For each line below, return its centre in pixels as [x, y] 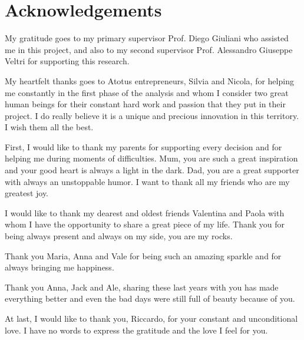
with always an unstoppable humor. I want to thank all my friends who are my [147, 181]
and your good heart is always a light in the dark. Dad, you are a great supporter [152, 170]
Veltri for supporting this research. [67, 61]
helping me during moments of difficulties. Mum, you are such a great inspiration [151, 158]
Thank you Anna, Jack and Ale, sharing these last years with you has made [142, 287]
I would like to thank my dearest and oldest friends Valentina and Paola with [145, 212]
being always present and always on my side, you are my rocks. [119, 236]
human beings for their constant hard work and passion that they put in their [145, 104]
